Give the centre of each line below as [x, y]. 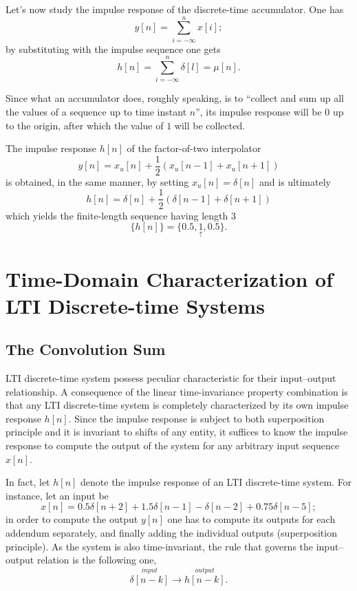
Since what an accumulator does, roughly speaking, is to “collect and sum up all [175, 98]
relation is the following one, [97, 560]
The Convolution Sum [86, 349]
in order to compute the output [72, 519]
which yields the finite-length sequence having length [117, 215]
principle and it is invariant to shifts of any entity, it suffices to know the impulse [177, 432]
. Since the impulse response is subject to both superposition [196, 418]
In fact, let [28, 482]
